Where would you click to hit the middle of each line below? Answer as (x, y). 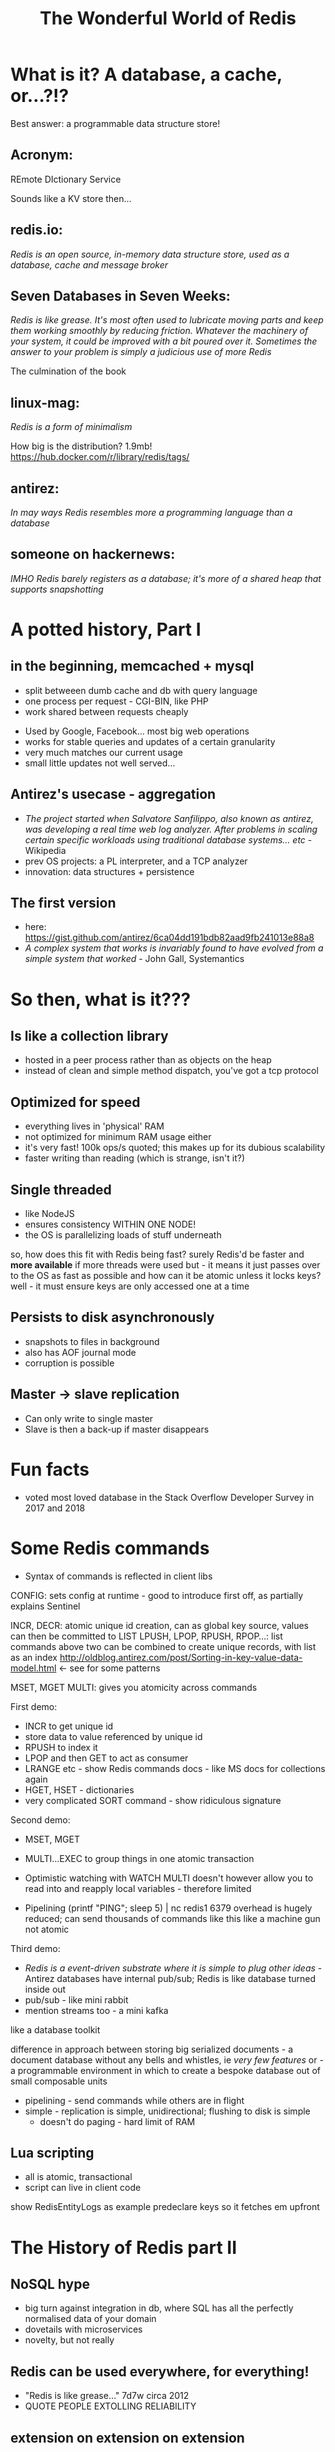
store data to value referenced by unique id (113, 1736)
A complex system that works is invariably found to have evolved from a (174, 948)
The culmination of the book (68, 371)
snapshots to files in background (92, 1341)
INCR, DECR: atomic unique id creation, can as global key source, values (159, 1625)
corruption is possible (69, 1363)
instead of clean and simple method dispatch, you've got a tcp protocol (171, 1071)
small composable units (59, 2081)
